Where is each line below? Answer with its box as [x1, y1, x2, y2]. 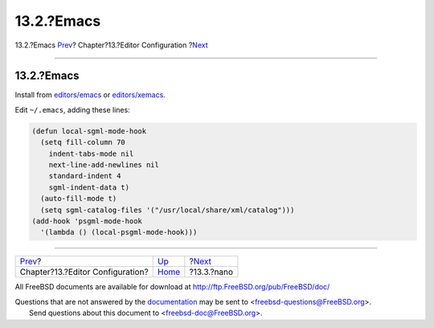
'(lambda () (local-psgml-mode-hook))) [40, 228, 198, 237]
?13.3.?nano [189, 266, 233, 277]
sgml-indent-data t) [48, 182, 130, 192]
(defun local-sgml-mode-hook [31, 126, 147, 136]
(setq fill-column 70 [40, 137, 126, 147]
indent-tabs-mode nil [48, 149, 134, 158]
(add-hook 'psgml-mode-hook [31, 216, 142, 225]
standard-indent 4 [48, 171, 121, 181]
